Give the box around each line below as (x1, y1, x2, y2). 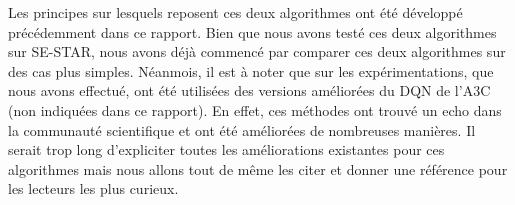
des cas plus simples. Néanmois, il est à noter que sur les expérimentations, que (8, 60, 494, 81)
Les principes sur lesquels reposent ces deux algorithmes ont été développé (8, 2, 463, 22)
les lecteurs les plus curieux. (8, 178, 179, 199)
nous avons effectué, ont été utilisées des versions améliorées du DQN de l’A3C (8, 80, 491, 101)
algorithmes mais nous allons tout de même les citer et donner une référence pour (8, 158, 508, 179)
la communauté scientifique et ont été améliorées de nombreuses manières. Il (8, 119, 476, 140)
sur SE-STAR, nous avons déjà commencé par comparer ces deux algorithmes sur (8, 41, 506, 62)
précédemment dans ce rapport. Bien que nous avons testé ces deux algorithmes (8, 21, 497, 42)
